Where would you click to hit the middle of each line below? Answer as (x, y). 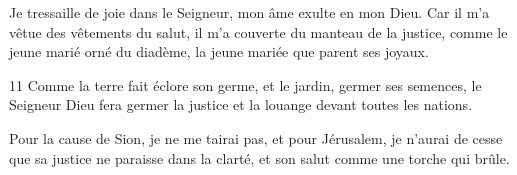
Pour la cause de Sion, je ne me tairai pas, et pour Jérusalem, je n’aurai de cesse (256, 137)
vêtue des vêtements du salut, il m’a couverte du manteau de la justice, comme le (258, 31)
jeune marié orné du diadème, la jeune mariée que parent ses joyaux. (219, 51)
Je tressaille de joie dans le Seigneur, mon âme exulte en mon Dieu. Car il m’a (249, 12)
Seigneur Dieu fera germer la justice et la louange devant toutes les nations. (241, 104)
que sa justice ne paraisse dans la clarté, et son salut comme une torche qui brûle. (259, 157)
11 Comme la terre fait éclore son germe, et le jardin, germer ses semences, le (245, 84)
